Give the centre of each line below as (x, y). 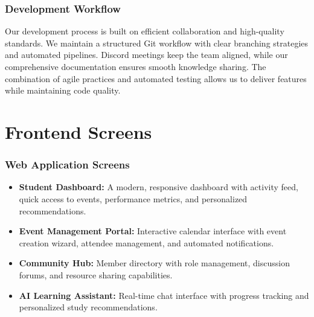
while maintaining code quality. (63, 90)
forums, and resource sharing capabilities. (96, 274)
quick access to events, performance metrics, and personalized (133, 198)
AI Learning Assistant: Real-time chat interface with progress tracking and (164, 295)
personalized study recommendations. (88, 307)
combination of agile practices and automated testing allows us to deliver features (156, 78)
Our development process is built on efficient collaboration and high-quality (145, 31)
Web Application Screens (67, 165)
